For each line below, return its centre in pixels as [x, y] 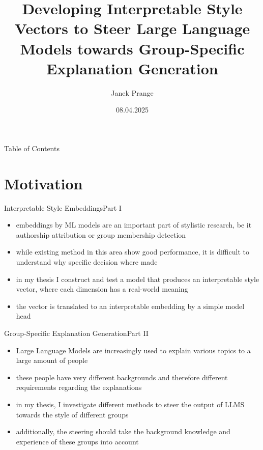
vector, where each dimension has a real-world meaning [102, 289]
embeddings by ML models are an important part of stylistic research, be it [134, 225]
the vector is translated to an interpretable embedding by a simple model [130, 306]
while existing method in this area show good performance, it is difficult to [133, 252]
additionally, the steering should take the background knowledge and [123, 431]
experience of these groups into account [77, 441]
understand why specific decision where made [87, 261]
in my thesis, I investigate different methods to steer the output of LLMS [130, 404]
